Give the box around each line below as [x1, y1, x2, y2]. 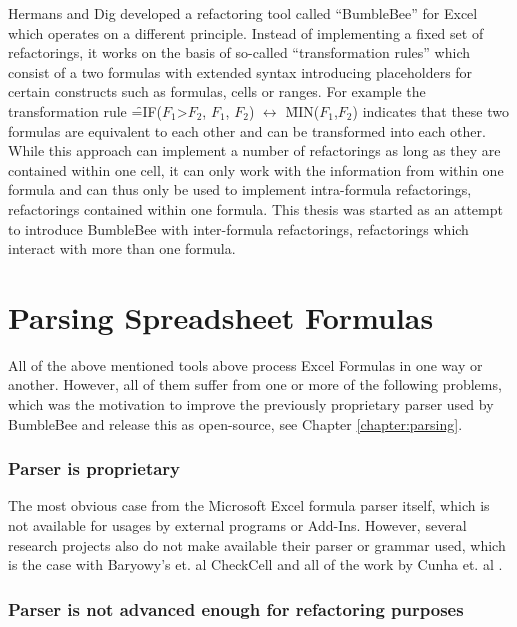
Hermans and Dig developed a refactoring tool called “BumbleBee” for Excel [8, 3, 478, 23]
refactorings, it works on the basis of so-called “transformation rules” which [8, 42, 470, 63]
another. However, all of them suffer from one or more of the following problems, [8, 374, 502, 395]
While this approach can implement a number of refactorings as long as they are [8, 140, 501, 161]
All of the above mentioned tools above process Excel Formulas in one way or [8, 354, 483, 375]
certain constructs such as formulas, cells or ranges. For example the [8, 81, 426, 102]
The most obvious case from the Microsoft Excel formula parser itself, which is [8, 495, 490, 516]
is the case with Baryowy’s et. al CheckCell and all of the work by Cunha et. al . [8, 554, 503, 575]
